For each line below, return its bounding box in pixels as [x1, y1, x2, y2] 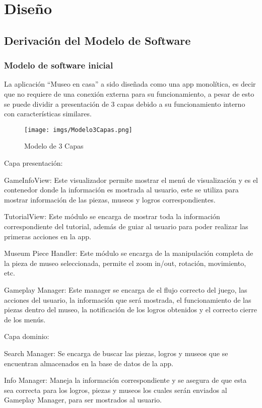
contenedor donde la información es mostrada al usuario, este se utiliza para [4, 184, 239, 195]
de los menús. [4, 314, 46, 324]
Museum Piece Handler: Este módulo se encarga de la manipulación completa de [4, 248, 253, 258]
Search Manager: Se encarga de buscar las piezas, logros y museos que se [4, 348, 228, 358]
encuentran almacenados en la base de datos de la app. [4, 358, 173, 368]
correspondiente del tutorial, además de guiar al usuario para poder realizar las [4, 221, 248, 231]
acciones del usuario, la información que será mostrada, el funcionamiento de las [4, 294, 251, 305]
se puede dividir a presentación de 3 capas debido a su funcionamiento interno [4, 98, 245, 109]
